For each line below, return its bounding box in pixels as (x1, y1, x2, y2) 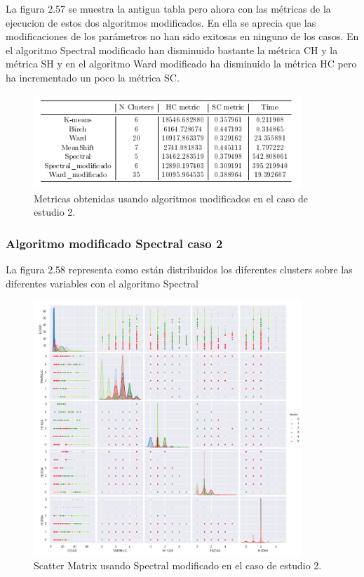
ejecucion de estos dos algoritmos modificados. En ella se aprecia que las (6, 15, 316, 30)
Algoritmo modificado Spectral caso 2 (6, 234, 223, 252)
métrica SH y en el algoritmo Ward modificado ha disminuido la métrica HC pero (6, 56, 357, 71)
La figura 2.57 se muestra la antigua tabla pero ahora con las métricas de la (6, 1, 331, 15)
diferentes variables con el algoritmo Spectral (6, 275, 198, 290)
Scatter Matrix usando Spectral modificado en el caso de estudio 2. (34, 558, 322, 573)
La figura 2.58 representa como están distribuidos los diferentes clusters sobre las (6, 262, 353, 277)
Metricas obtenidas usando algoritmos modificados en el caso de (34, 190, 308, 205)
